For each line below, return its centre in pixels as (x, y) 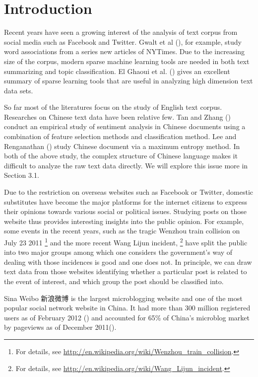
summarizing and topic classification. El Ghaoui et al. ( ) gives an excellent (117, 71)
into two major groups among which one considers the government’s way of (118, 252)
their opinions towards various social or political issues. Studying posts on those (126, 211)
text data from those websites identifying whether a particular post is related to (126, 271)
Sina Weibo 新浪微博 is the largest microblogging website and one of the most (123, 298)
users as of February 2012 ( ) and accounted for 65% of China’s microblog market (127, 317)
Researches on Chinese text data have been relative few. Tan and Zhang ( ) (118, 116)
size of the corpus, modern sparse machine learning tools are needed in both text (127, 61)
